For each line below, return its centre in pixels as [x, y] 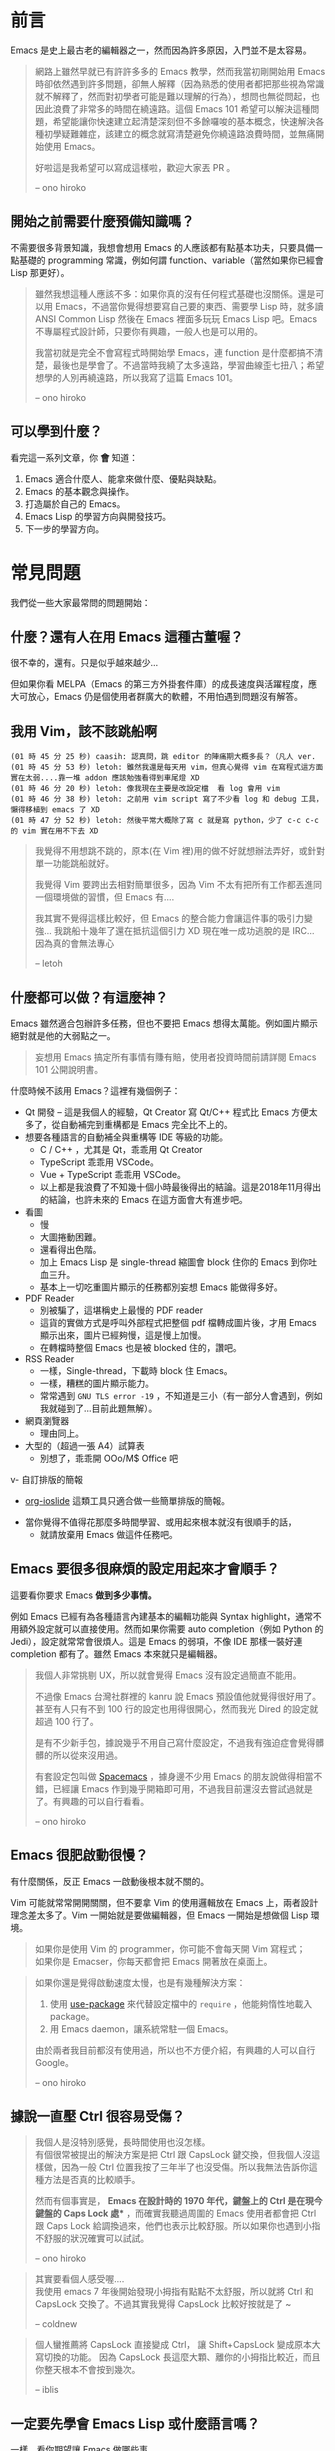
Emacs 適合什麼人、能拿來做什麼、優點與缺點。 [123, 478]
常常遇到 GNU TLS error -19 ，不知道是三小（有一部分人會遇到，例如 [181, 1395]
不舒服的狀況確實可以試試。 [92, 2238]
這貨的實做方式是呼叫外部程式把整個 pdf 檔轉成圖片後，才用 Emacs [178, 1322]
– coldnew [56, 2324]
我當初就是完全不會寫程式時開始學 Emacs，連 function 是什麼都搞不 [174, 352]
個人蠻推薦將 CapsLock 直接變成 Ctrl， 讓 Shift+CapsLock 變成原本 [173, 2345]
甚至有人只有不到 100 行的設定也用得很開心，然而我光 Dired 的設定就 [176, 1708]
